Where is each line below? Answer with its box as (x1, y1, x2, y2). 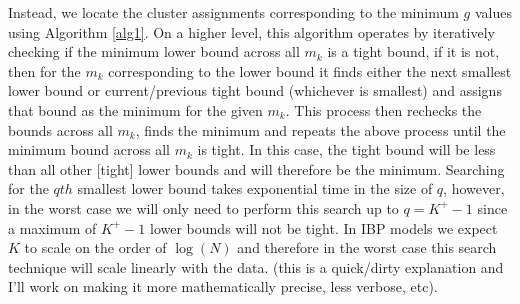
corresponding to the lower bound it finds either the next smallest (108, 60, 512, 81)
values (474, 2, 512, 22)
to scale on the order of (24, 237, 167, 258)
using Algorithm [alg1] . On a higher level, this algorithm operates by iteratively (8, 21, 495, 42)
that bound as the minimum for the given (8, 99, 263, 120)
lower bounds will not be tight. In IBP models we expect (150, 217, 498, 238)
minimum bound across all (8, 139, 170, 160)
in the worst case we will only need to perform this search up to (8, 197, 399, 218)
